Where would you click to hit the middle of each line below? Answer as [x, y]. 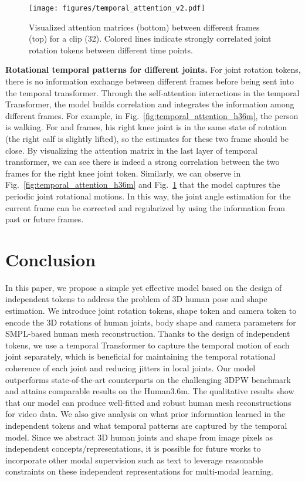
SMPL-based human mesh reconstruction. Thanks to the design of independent [148, 333]
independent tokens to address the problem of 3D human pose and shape [136, 299]
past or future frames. [45, 219]
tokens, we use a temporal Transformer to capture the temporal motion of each [148, 345]
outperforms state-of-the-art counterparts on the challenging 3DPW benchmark [148, 379]
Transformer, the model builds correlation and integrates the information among [150, 104]
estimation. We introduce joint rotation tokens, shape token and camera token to [151, 311]
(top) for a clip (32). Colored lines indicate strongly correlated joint [150, 38]
